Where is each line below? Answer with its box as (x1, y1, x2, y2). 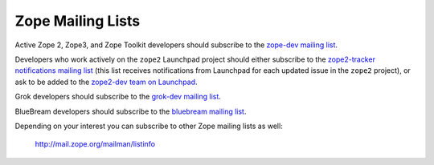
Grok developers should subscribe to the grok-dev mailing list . (14, 92, 221, 102)
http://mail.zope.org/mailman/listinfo (35, 139, 156, 149)
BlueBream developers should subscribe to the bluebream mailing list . (14, 107, 247, 116)
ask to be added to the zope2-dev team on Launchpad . (14, 77, 198, 87)
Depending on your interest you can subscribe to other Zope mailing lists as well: (14, 121, 283, 131)
